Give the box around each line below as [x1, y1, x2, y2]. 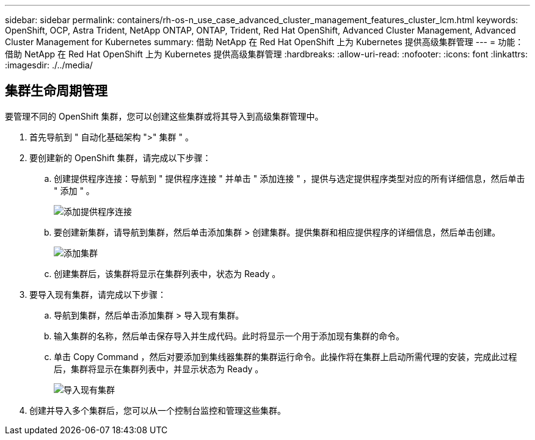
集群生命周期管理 [5, 83, 107, 99]
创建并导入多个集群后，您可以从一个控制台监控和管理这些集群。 [29, 405, 286, 416]
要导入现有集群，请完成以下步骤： [29, 289, 166, 300]
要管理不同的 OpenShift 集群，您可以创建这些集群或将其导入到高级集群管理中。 [5, 110, 324, 121]
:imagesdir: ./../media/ [5, 60, 93, 70]
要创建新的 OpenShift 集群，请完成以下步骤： [29, 152, 211, 163]
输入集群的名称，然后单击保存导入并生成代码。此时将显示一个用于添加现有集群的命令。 [54, 330, 404, 341]
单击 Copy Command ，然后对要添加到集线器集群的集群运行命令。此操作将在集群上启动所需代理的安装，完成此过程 [54, 351, 517, 362]
